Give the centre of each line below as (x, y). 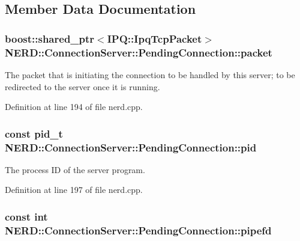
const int (26, 216)
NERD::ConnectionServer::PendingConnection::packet (139, 52)
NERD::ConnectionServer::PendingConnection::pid (131, 147)
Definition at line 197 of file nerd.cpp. (74, 190)
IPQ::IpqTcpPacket (154, 38)
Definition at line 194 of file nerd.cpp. (74, 107)
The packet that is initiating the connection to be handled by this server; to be (150, 74)
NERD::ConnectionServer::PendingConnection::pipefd (138, 230)
